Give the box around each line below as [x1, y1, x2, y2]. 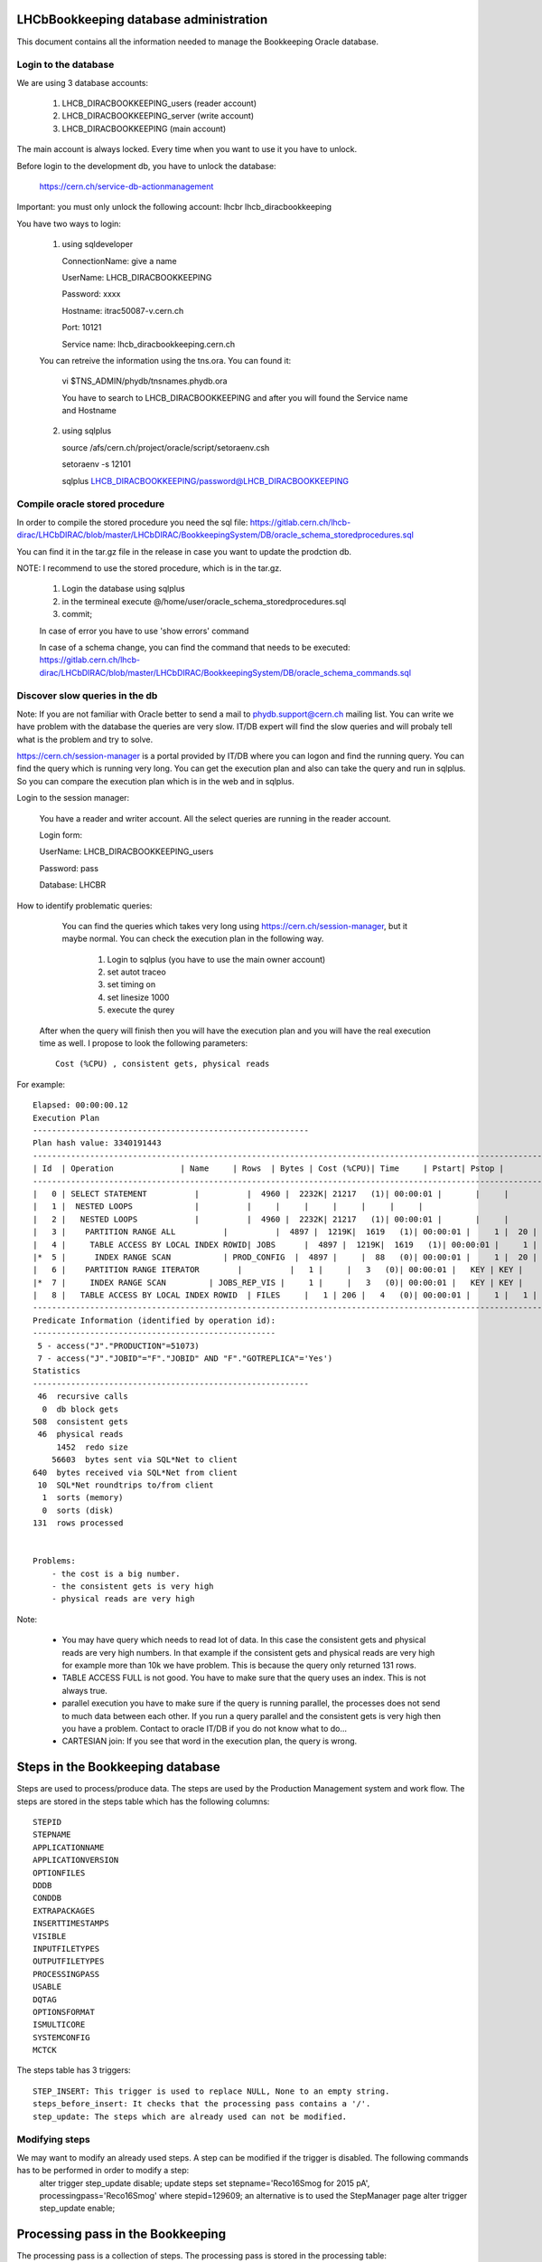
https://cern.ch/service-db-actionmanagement [39, 181, 214, 192]
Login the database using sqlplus [61, 584, 185, 594]
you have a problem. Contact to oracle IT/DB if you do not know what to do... [61, 1723, 348, 1734]
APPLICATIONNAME [33, 1842, 105, 1852]
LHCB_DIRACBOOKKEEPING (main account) [61, 123, 227, 134]
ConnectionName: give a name [61, 255, 177, 266]
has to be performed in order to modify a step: [16, 2165, 190, 2176]
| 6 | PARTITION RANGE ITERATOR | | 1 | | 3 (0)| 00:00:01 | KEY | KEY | [33, 1265, 524, 1275]
